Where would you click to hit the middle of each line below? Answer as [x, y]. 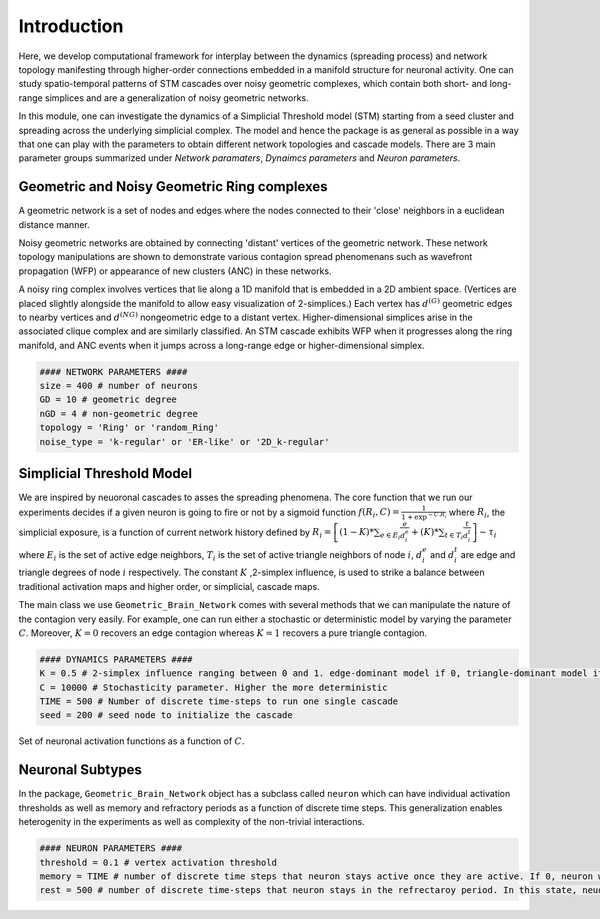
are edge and [488, 554]
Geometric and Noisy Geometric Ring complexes [173, 186]
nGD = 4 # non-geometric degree [119, 413]
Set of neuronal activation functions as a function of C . [131, 741]
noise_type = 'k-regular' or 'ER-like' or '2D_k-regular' [184, 441]
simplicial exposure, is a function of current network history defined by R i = [175, 533]
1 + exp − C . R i [424, 516]
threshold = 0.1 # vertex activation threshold [158, 862]
